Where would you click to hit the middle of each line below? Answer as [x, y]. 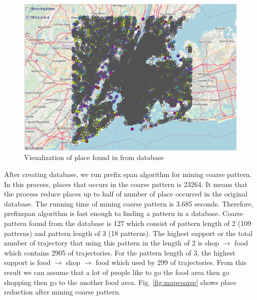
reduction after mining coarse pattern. [63, 292]
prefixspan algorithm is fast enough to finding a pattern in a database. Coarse [124, 213]
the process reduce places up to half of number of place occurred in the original [126, 194]
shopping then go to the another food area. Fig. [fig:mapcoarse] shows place [120, 282]
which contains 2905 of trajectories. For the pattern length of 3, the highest [120, 252]
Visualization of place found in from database [94, 157]
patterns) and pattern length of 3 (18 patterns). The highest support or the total [128, 233]
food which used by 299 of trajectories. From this [171, 262]
